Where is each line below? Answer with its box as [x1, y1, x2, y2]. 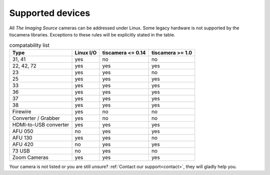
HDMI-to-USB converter [12, 121, 69, 128]
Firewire [12, 108, 31, 115]
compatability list [9, 41, 49, 48]
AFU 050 [12, 128, 33, 135]
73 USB [12, 147, 30, 154]
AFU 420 [12, 141, 33, 148]
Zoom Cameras [12, 154, 48, 161]
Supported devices [9, 7, 90, 18]
